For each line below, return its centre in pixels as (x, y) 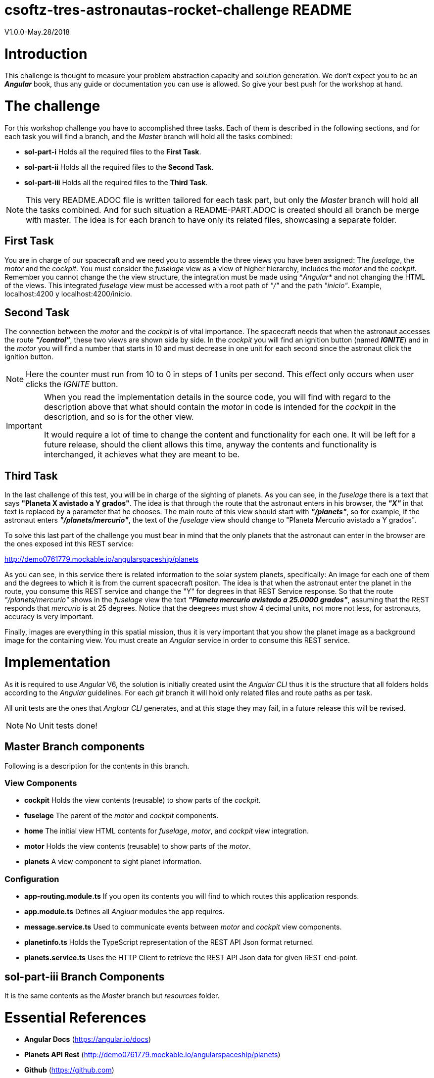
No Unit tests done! (62, 725)
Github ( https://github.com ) (69, 1070)
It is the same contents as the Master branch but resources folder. (112, 995)
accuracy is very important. (49, 617)
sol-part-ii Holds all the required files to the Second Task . (119, 167)
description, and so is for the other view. (119, 417)
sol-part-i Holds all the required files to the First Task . (113, 151)
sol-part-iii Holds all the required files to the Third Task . (116, 182)
